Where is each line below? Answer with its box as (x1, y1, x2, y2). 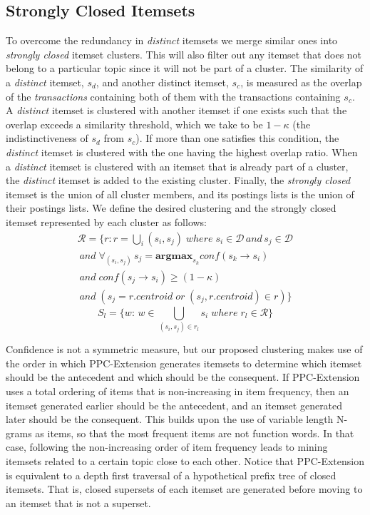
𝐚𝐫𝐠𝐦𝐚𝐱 (155, 250, 193, 261)
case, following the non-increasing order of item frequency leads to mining (6, 439, 328, 454)
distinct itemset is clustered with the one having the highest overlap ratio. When (6, 144, 358, 159)
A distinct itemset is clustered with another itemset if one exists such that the (6, 103, 347, 118)
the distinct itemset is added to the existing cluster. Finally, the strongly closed (6, 173, 351, 188)
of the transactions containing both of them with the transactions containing (6, 88, 341, 103)
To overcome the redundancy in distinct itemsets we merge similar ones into (6, 33, 338, 48)
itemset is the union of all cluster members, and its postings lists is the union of (6, 186, 354, 201)
